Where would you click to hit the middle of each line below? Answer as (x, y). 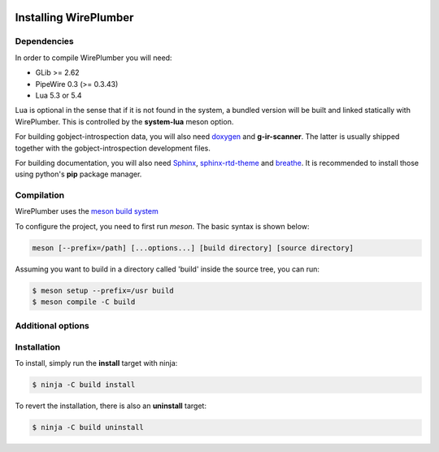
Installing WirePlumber (74, 17)
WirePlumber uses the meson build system (87, 211)
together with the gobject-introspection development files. (113, 148)
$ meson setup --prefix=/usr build (103, 290)
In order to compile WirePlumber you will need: (93, 58)
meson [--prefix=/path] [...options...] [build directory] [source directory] (193, 248)
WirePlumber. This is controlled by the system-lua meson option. (124, 121)
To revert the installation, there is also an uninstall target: (111, 406)
